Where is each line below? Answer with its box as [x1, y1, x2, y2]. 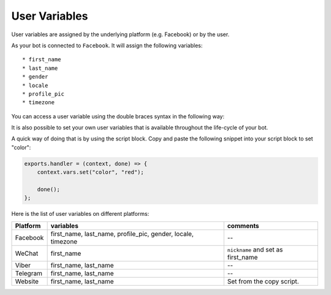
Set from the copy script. [227, 277, 300, 285]
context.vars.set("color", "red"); [37, 169, 144, 176]
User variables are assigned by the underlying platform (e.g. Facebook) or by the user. [11, 31, 230, 38]
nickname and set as [227, 245, 283, 254]
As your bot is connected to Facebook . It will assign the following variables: [11, 42, 203, 49]
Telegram [15, 269, 43, 277]
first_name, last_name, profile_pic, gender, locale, [50, 229, 194, 238]
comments [227, 221, 260, 230]
